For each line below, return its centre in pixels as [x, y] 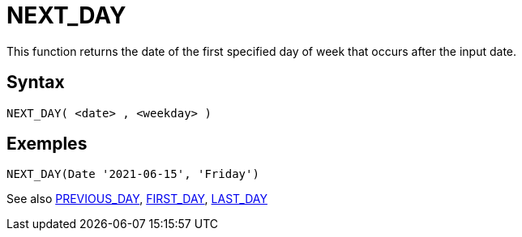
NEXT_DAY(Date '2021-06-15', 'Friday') [133, 174]
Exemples [47, 144]
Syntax [36, 83]
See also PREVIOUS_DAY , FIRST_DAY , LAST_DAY [137, 199]
